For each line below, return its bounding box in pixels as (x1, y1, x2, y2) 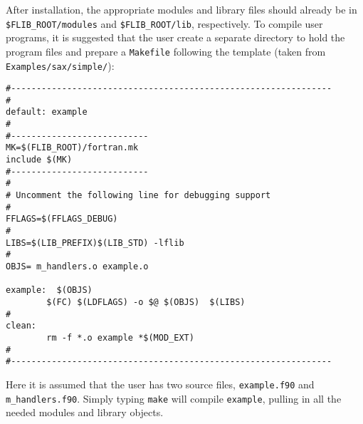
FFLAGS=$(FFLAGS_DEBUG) (6, 214, 118, 224)
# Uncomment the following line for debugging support (6, 190, 271, 201)
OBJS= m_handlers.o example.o (6, 262, 149, 272)
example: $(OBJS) (6, 285, 93, 296)
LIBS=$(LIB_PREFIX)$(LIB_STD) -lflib (6, 237, 184, 248)
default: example (6, 107, 88, 118)
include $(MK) (6, 155, 73, 165)
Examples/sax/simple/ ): (6, 58, 115, 73)
